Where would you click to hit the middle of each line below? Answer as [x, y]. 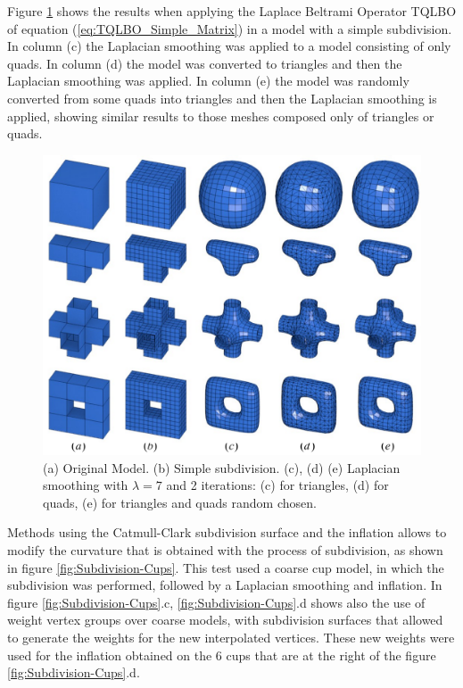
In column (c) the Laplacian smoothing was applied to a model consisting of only [229, 46]
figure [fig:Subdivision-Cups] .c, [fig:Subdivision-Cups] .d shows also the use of [216, 602]
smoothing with [86, 485]
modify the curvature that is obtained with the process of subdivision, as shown [225, 549]
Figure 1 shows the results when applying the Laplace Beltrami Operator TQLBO [232, 11]
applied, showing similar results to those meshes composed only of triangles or [221, 116]
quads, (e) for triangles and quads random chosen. [180, 502]
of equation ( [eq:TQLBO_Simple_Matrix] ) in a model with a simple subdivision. [230, 28]
